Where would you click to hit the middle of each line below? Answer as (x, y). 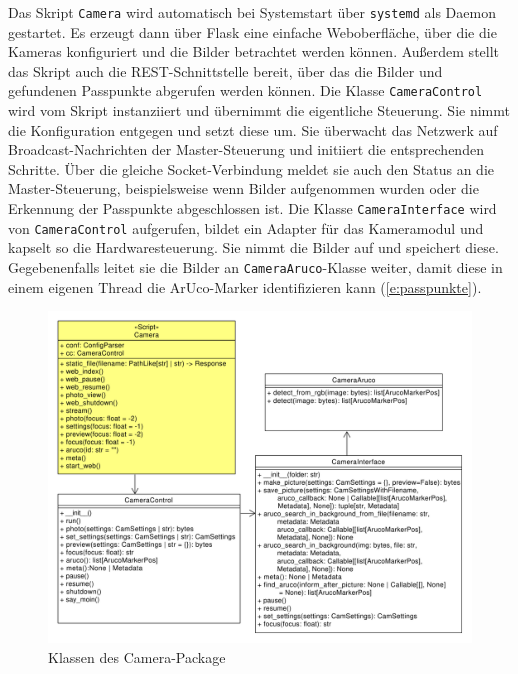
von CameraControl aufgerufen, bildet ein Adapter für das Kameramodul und (246, 227)
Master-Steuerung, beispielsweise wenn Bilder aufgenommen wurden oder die (243, 188)
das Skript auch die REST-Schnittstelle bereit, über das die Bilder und (225, 70)
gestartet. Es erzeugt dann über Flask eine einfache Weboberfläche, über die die (252, 31)
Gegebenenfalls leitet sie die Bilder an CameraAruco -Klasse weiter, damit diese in (255, 266)
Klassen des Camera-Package (137, 656)
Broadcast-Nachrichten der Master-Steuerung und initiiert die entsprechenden (246, 149)
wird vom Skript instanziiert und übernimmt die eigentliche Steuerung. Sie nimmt (259, 110)
